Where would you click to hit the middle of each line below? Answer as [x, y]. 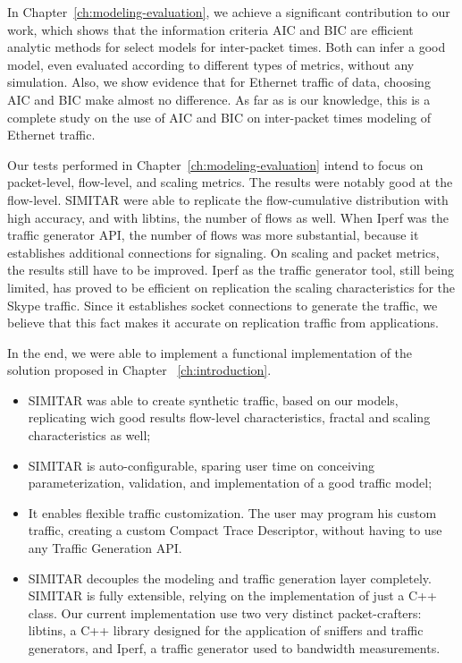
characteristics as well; [89, 435]
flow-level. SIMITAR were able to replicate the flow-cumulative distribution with [228, 199]
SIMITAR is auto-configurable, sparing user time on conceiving [201, 465]
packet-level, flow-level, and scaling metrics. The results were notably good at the [230, 182]
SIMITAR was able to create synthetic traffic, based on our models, [213, 399]
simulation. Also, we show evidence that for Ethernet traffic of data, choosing [219, 82]
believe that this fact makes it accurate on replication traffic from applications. [223, 323]
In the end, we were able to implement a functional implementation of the [210, 352]
